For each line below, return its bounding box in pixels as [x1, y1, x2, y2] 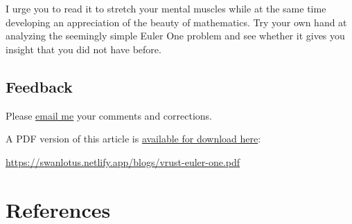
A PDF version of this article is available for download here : [6, 131, 261, 146]
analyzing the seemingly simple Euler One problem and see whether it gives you [6, 28, 345, 43]
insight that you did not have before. [6, 41, 161, 56]
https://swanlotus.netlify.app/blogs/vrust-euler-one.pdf [6, 154, 240, 169]
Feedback [6, 75, 73, 97]
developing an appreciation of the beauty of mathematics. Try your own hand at [6, 15, 347, 29]
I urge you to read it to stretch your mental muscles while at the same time [6, 1, 326, 15]
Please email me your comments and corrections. [6, 108, 213, 122]
